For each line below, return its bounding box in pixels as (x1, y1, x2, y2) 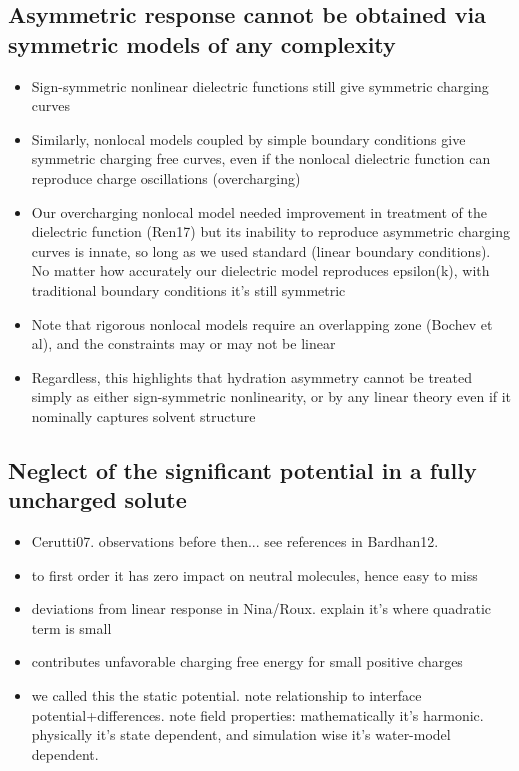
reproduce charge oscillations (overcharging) (31, 167, 301, 188)
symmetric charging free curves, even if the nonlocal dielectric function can (31, 148, 491, 169)
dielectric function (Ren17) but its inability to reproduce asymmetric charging (31, 221, 510, 242)
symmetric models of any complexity (8, 28, 396, 59)
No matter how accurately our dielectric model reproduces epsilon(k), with (31, 260, 490, 281)
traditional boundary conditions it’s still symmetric (31, 279, 346, 300)
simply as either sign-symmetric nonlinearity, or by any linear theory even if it (31, 386, 512, 407)
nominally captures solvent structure (31, 405, 256, 426)
